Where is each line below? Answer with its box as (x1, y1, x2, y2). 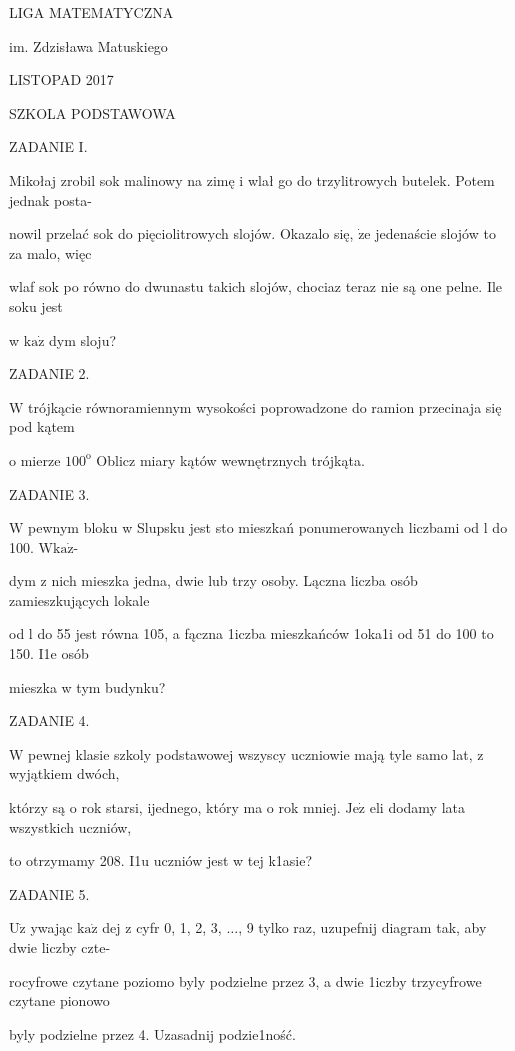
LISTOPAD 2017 (9, 69, 114, 90)
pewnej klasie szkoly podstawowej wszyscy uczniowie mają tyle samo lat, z (28, 743, 484, 764)
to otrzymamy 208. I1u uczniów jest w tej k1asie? (9, 850, 313, 871)
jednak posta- (9, 189, 92, 210)
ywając (30, 917, 73, 938)
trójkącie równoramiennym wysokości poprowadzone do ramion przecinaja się (28, 396, 502, 417)
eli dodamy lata (369, 797, 466, 818)
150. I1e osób (9, 643, 89, 664)
